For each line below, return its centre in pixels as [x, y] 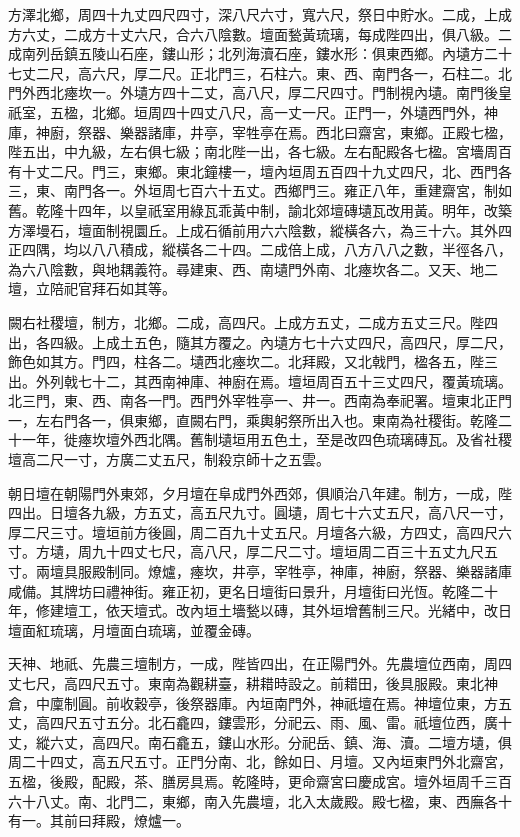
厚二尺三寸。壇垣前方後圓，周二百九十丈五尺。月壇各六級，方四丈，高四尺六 [260, 531]
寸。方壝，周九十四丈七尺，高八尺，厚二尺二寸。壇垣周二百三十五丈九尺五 [253, 551]
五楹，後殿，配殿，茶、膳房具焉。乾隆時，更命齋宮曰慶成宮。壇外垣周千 [246, 780]
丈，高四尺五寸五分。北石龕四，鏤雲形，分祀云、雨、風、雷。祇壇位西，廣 [253, 722]
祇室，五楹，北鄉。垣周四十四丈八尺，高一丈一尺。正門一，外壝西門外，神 [253, 111]
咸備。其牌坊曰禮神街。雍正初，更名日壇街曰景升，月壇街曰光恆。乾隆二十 [253, 590]
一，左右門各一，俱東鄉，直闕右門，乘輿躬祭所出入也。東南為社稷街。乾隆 [253, 419]
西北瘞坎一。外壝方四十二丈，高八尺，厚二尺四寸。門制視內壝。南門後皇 [273, 92]
